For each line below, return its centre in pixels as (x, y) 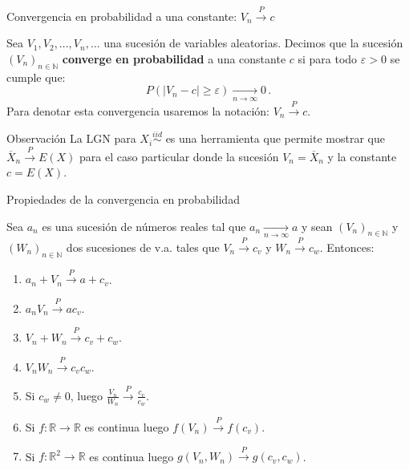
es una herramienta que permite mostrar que (275, 138)
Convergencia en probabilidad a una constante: (122, 16)
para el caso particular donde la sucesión (179, 156)
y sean (317, 226)
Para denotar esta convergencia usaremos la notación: (138, 110)
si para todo (328, 58)
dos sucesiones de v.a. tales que (143, 247)
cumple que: (36, 77)
